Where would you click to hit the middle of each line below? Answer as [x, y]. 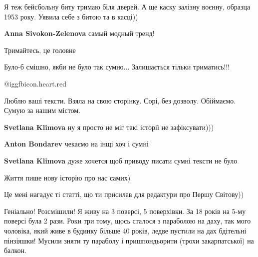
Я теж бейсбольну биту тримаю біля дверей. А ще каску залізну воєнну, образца [127, 6]
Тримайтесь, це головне [40, 50]
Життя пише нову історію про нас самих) [67, 177]
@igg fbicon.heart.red [35, 83]
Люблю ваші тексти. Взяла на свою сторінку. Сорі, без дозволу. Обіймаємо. [120, 100]
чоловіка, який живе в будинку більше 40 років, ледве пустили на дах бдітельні [125, 230]
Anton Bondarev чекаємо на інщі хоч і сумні [76, 144]
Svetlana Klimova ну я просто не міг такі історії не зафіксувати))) [109, 127]
